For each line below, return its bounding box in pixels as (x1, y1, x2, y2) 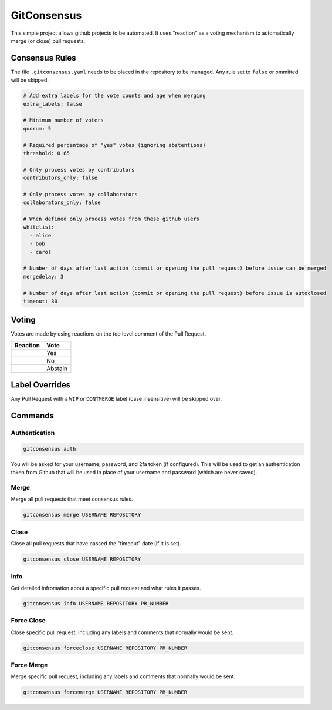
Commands (11, 411, 55, 421)
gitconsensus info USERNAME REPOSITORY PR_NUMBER (23, 600, 169, 607)
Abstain (46, 364, 67, 373)
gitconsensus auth (23, 446, 76, 452)
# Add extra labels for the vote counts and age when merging (23, 92, 206, 99)
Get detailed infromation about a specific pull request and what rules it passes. (11, 584, 201, 591)
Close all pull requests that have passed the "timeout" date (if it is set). (11, 540, 181, 547)
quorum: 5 (23, 125, 52, 132)
